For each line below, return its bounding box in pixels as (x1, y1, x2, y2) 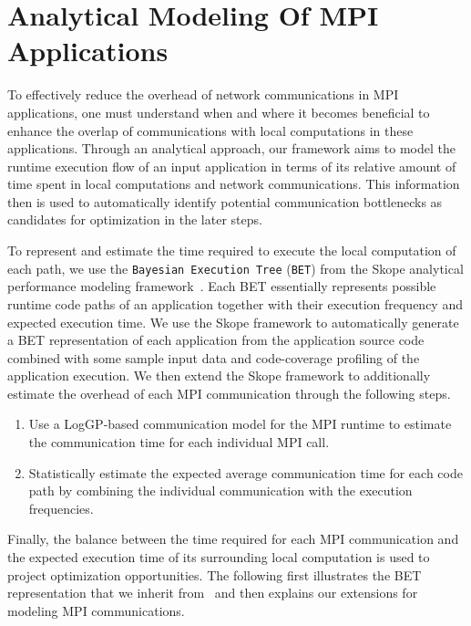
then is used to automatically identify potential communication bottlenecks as (7, 192, 443, 211)
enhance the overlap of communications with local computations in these (7, 120, 414, 140)
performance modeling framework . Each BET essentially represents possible (7, 276, 436, 296)
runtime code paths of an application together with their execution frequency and (7, 294, 463, 313)
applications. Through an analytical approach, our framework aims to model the (7, 139, 456, 158)
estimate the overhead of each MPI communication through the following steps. (7, 383, 451, 402)
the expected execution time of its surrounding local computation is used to (7, 548, 430, 567)
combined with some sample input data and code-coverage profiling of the (7, 348, 420, 367)
